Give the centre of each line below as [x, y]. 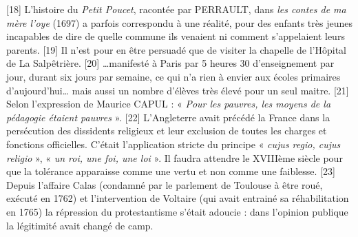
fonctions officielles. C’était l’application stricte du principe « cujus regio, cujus [173, 144]
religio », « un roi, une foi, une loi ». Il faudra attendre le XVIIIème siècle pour [175, 157]
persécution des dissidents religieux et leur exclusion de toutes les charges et [167, 131]
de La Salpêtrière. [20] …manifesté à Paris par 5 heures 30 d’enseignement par [170, 63]
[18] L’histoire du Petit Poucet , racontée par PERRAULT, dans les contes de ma [176, 9]
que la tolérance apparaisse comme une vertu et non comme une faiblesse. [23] [171, 171]
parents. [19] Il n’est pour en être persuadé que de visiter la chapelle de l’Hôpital [177, 49]
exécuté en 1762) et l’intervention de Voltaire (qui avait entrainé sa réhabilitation [178, 198]
